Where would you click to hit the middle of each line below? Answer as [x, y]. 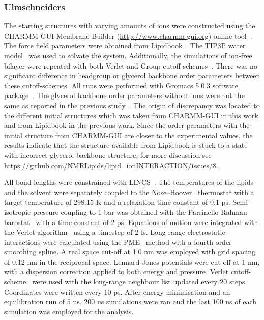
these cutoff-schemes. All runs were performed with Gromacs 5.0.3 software [121, 85]
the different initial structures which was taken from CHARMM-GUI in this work [131, 115]
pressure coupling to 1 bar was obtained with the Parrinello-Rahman [140, 212]
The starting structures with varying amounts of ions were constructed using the [130, 26]
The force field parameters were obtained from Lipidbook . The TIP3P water [125, 45]
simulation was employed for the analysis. [69, 311]
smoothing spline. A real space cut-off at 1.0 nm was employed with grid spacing [130, 252]
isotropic [18, 212]
